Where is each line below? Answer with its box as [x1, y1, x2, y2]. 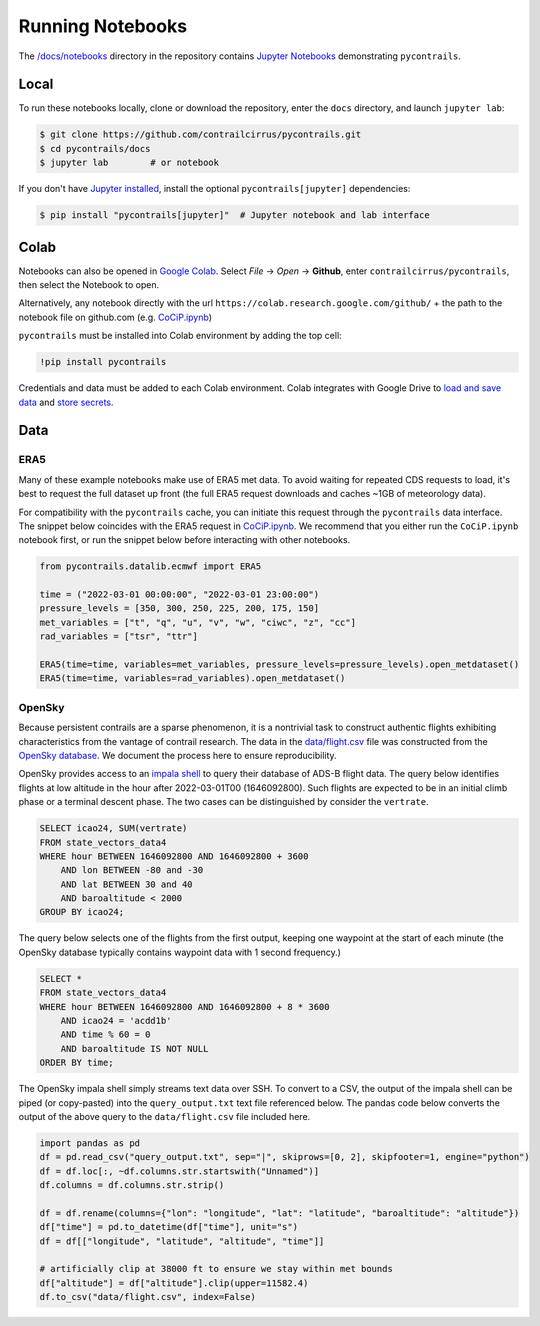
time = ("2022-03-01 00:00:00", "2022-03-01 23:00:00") [39, 589, 320, 600]
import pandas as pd [39, 1137, 140, 1149]
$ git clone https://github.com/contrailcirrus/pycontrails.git [39, 129, 362, 140]
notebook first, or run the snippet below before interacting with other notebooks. [18, 534, 351, 546]
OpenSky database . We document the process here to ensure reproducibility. [18, 749, 337, 761]
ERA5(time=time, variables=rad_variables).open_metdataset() [39, 673, 346, 684]
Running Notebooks [18, 15, 188, 37]
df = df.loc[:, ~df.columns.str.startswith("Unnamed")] [39, 1165, 320, 1177]
